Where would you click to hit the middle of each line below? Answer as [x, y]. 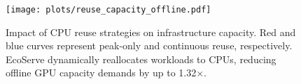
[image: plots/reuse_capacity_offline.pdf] [108, 10]
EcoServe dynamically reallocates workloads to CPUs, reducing [141, 59]
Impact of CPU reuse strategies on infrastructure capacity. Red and [151, 32]
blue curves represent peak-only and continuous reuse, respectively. [149, 45]
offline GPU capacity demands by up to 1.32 [101, 73]
